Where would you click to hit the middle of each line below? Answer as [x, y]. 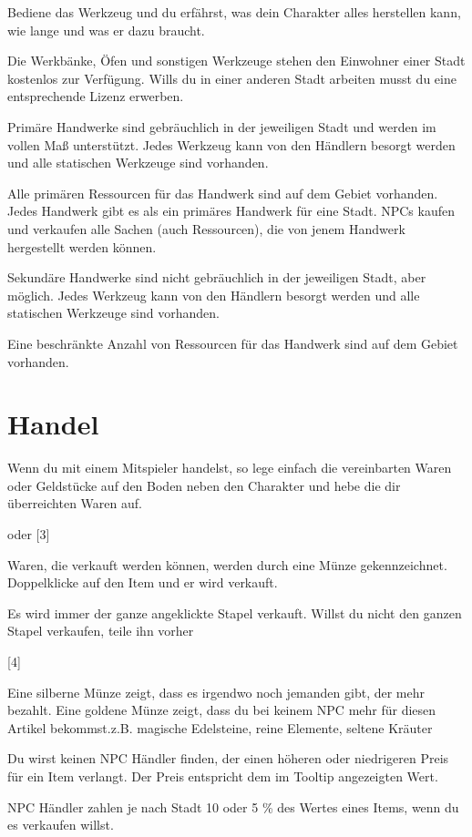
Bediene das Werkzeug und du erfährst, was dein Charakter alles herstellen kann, [234, 12]
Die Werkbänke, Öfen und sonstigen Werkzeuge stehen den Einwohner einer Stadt [236, 61]
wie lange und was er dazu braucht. [106, 30]
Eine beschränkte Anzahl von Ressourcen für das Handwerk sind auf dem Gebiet [233, 343]
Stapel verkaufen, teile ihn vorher [101, 631]
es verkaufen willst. [61, 825]
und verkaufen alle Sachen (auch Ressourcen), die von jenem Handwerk [206, 228]
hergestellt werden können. [82, 246]
